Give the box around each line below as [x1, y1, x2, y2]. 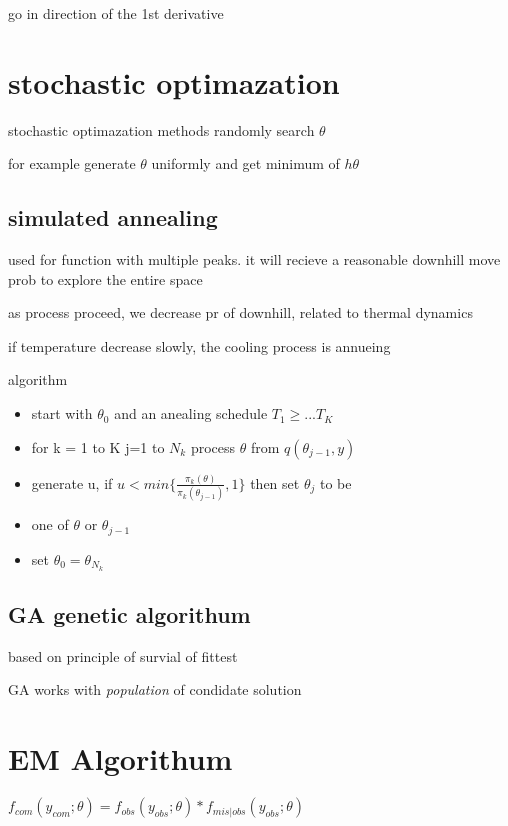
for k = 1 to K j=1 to [31, 436, 165, 457]
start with [31, 403, 93, 424]
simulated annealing [8, 202, 218, 233]
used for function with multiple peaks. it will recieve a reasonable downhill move [8, 249, 501, 270]
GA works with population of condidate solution [8, 679, 302, 700]
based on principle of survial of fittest [8, 645, 238, 666]
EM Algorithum [8, 738, 233, 779]
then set [250, 472, 300, 493]
